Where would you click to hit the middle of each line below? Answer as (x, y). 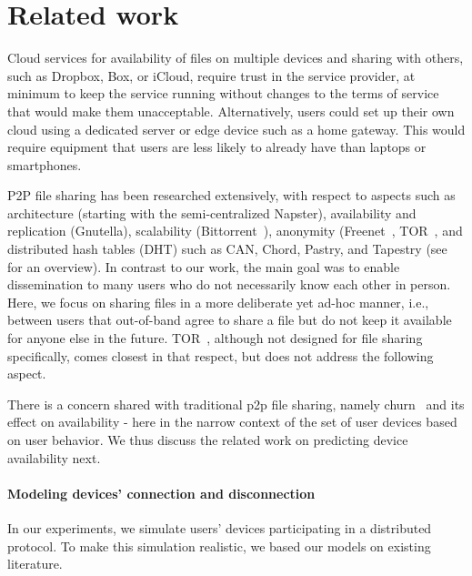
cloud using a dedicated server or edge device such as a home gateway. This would (236, 129)
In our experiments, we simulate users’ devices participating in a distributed (220, 527)
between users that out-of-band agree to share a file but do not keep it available (230, 320)
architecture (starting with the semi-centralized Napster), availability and (212, 212)
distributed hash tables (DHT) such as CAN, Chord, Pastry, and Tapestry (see (227, 249)
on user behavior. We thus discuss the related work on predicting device (208, 440)
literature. (35, 564)
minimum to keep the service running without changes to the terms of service (223, 93)
